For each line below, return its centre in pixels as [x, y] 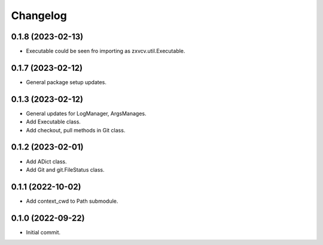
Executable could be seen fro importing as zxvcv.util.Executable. [106, 51]
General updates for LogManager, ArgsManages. [86, 113]
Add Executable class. [53, 122]
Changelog [39, 15]
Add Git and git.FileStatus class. [65, 169]
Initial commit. [43, 232]
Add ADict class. [46, 162]
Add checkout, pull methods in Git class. [76, 130]
